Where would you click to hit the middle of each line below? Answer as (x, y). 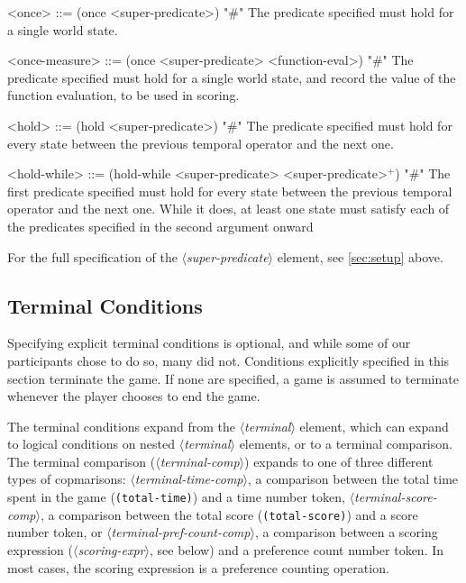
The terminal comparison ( (82, 461)
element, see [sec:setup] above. (360, 256)
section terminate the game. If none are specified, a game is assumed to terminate (233, 378)
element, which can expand (374, 426)
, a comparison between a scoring (346, 532)
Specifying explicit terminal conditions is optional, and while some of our (209, 343)
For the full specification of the (92, 256)
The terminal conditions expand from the (121, 426)
